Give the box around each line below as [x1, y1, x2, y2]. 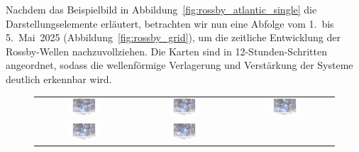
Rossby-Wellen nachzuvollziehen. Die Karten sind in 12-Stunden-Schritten [6, 43, 328, 58]
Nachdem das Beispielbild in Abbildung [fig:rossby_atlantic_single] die [6, 2, 317, 16]
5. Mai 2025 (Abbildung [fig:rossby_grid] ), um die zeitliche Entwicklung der [6, 30, 341, 45]
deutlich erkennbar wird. [6, 71, 112, 86]
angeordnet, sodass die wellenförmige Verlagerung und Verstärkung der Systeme [6, 58, 353, 72]
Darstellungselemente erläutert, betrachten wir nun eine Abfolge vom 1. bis [6, 16, 334, 31]
